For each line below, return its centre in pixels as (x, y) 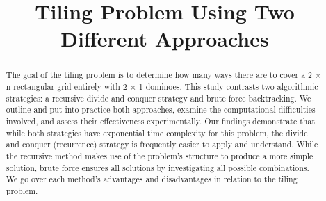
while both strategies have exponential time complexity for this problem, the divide (157, 132)
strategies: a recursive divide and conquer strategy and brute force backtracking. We (158, 98)
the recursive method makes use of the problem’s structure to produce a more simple (160, 155)
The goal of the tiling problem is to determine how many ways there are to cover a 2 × (164, 75)
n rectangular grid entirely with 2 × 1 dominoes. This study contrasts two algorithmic (162, 87)
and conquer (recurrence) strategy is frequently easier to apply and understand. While (162, 144)
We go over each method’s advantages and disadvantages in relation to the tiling (152, 179)
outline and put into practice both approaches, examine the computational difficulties (161, 110)
